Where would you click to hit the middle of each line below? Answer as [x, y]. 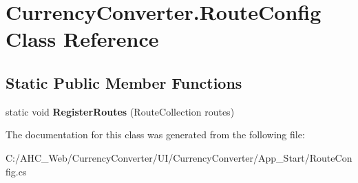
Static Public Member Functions [124, 82]
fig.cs [16, 171]
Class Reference [82, 39]
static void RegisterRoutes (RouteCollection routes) [120, 111]
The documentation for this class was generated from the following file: [155, 134]
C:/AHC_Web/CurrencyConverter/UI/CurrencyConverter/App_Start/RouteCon [179, 157]
